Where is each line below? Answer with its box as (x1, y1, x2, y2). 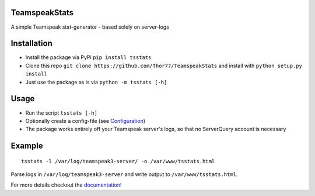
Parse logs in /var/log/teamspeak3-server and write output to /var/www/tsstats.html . (10, 171, 238, 178)
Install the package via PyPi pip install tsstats (25, 54, 152, 61)
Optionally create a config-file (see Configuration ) (25, 117, 146, 124)
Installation (10, 39, 52, 49)
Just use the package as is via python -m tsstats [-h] (25, 78, 167, 85)
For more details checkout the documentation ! (10, 181, 122, 188)
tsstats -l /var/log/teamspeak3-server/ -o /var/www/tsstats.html (21, 158, 215, 164)
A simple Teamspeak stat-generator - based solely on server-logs (10, 23, 169, 30)
